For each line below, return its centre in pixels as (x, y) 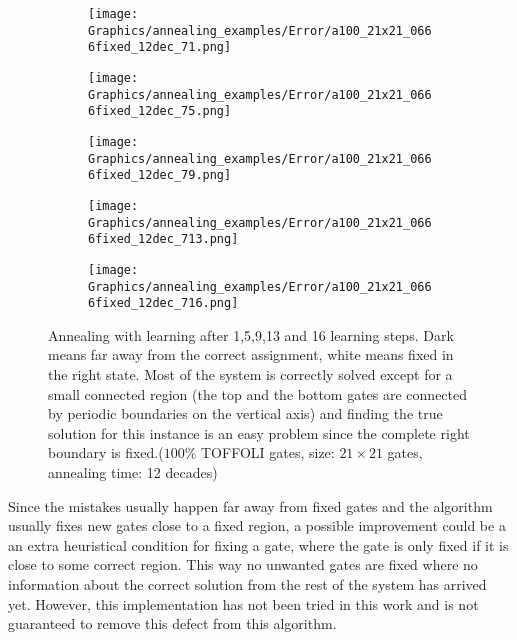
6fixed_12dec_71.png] (160, 47)
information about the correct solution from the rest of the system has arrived (247, 583)
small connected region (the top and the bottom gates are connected (258, 393)
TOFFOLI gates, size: (267, 452)
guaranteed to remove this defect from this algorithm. (172, 623)
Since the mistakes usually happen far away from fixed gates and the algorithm (250, 505)
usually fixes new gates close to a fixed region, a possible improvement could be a (257, 525)
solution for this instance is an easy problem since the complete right (259, 432)
